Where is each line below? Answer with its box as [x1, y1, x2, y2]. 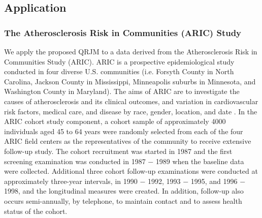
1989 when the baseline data [155, 155, 244, 166]
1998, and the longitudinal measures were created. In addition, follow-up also [4, 185, 244, 196]
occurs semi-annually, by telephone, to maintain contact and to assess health [4, 195, 242, 206]
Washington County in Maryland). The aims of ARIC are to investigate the [4, 86, 240, 97]
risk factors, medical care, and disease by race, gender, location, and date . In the [4, 106, 257, 116]
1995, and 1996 [190, 175, 238, 186]
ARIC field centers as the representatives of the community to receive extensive [4, 136, 251, 146]
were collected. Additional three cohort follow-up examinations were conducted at [4, 166, 258, 176]
